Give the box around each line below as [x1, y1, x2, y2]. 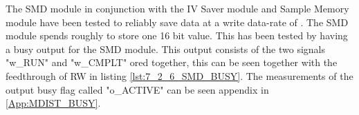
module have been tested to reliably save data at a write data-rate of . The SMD [6, 14, 349, 29]
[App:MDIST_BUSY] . [6, 96, 101, 110]
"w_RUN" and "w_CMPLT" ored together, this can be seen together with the [6, 55, 338, 70]
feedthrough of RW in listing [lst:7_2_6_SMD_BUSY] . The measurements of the [6, 68, 353, 83]
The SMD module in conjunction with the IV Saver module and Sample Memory [6, 1, 349, 15]
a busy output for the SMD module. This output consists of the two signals [6, 41, 326, 56]
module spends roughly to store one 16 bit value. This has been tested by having [6, 28, 348, 43]
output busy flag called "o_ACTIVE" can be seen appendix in [6, 82, 269, 96]
